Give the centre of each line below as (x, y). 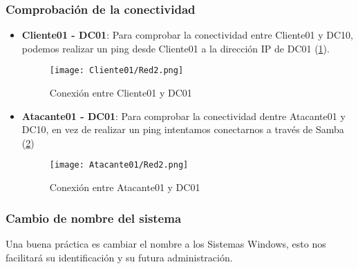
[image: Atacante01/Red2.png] (119, 165)
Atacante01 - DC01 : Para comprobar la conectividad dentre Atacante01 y (183, 116)
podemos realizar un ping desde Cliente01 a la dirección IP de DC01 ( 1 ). (176, 48)
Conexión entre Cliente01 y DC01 (121, 93)
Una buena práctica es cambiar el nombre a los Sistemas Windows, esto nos (166, 243)
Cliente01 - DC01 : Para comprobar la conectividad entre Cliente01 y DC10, (187, 35)
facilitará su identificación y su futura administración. (119, 257)
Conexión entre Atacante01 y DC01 (125, 187)
